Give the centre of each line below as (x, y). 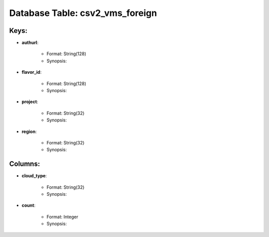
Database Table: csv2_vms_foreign (83, 13)
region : (29, 131)
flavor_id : (32, 72)
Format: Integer (62, 217)
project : (30, 102)
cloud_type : (34, 176)
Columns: (25, 164)
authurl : (30, 43)
